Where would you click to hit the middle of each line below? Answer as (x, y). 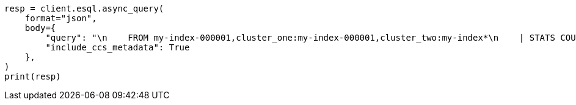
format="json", (61, 18)
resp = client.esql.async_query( (84, 8)
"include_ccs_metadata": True (118, 47)
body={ (40, 28)
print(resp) (33, 76)
